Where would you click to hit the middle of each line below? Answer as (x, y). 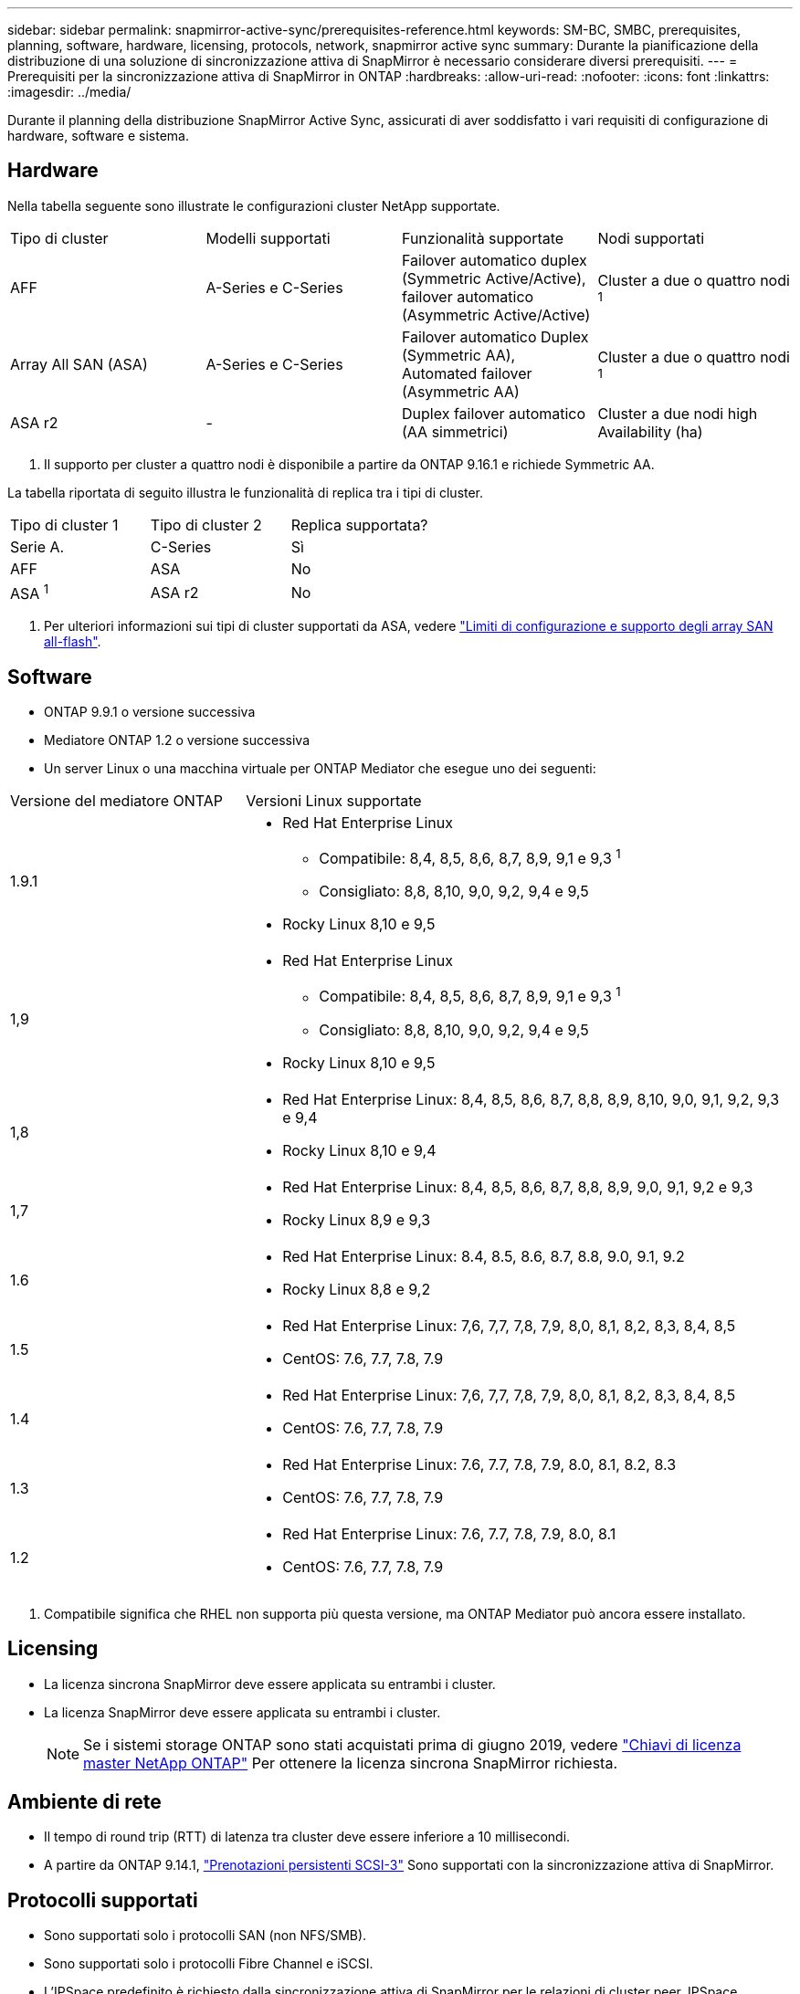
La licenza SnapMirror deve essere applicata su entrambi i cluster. (242, 1712)
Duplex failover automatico (494, 413)
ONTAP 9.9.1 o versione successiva (150, 712)
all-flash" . (73, 642)
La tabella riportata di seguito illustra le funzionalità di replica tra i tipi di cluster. (246, 492)
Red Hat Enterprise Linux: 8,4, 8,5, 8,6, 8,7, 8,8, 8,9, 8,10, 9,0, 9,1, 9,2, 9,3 (531, 1099)
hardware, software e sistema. (99, 136)
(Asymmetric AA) (461, 391)
